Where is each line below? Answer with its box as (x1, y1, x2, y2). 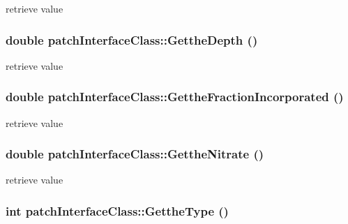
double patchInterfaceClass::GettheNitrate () (6, 145, 264, 163)
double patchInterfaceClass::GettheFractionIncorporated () (6, 88, 344, 105)
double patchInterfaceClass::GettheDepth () (6, 31, 258, 48)
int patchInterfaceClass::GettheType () (6, 202, 229, 219)
